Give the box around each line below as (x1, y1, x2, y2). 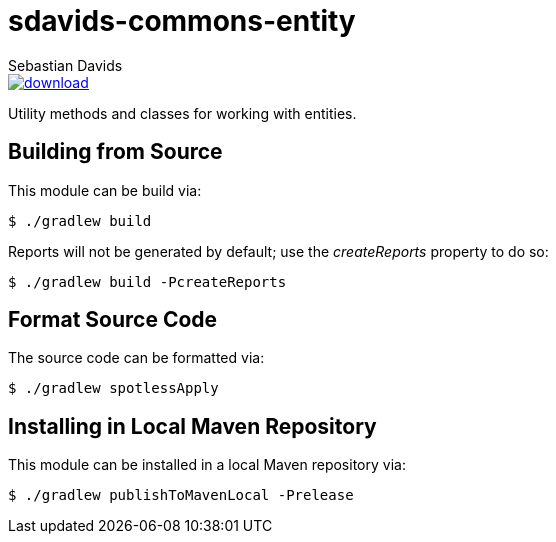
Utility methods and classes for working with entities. (8, 104, 357, 122)
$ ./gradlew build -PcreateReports (8, 273, 287, 290)
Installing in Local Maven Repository (8, 413, 377, 439)
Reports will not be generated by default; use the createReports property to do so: (8, 242, 549, 260)
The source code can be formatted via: (8, 349, 265, 367)
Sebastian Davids (8, 56, 123, 74)
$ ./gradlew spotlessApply (8, 380, 219, 397)
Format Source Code (8, 307, 218, 333)
